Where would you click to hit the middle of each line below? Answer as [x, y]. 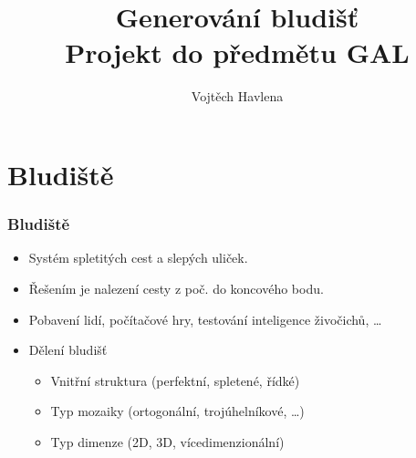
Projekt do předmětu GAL [237, 52]
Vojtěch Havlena [237, 96]
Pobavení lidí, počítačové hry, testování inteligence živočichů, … [205, 319]
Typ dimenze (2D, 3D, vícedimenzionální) [167, 441]
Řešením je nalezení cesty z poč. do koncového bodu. [176, 288]
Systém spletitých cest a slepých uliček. [138, 258]
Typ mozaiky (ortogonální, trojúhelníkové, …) [177, 411]
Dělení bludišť [68, 350]
